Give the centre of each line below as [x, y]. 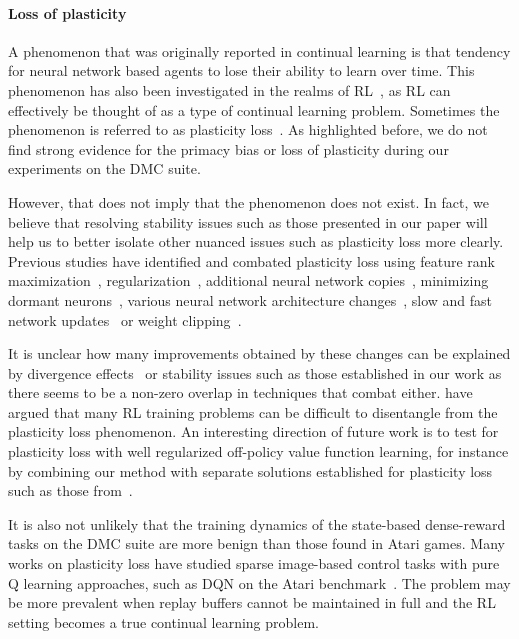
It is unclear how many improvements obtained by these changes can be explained [259, 353]
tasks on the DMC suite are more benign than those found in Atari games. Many [256, 543]
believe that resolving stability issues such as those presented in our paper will [248, 221]
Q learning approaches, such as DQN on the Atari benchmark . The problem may [259, 582]
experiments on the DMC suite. [104, 168]
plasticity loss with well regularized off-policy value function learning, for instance [258, 451]
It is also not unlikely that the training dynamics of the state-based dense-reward [257, 523]
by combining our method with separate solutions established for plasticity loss [250, 470]
